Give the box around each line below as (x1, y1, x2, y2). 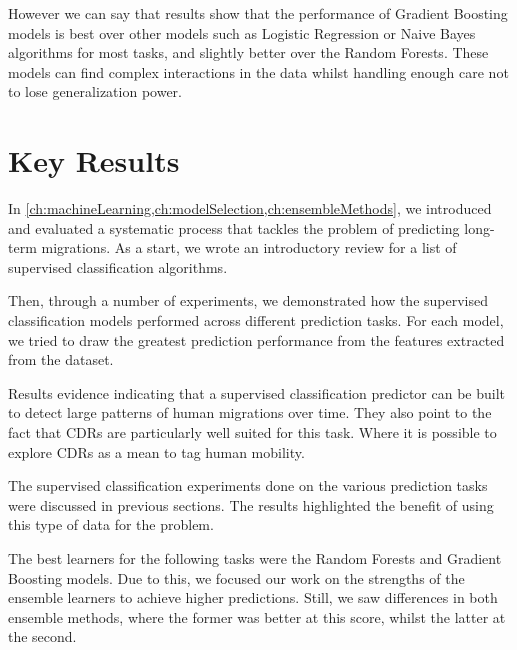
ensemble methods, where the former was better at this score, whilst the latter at (8, 606, 506, 627)
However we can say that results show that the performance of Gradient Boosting (8, 3, 508, 23)
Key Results (8, 140, 180, 181)
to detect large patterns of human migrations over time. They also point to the (8, 402, 492, 423)
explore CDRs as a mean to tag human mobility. (8, 441, 305, 462)
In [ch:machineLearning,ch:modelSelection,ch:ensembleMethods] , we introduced (8, 198, 492, 219)
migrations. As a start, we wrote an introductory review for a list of (41, 237, 457, 258)
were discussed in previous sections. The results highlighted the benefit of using (8, 494, 494, 515)
